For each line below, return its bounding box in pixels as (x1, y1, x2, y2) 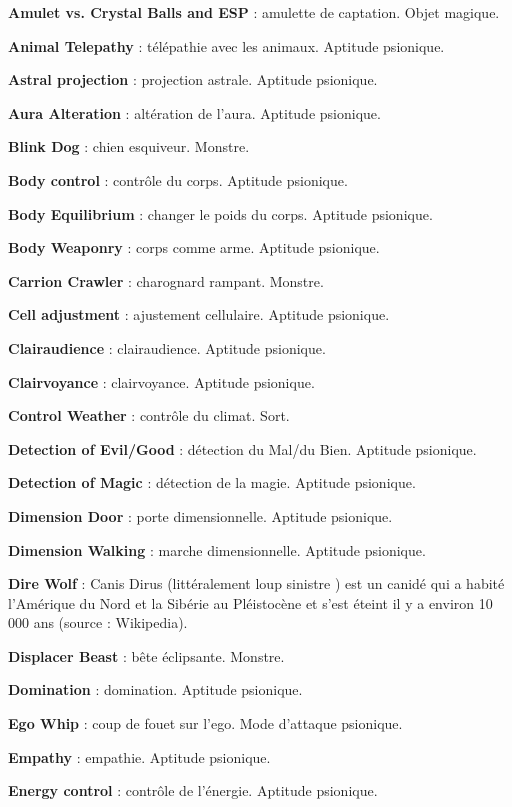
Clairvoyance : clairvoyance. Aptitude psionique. (8, 371, 315, 392)
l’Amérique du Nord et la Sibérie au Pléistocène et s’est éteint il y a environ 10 (8, 592, 493, 613)
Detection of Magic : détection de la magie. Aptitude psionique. (8, 472, 416, 493)
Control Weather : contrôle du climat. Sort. (8, 405, 290, 426)
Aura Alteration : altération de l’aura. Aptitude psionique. (8, 102, 381, 123)
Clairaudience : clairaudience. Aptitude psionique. (8, 337, 326, 358)
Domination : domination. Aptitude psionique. (8, 679, 303, 700)
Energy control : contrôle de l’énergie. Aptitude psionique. (8, 780, 378, 801)
